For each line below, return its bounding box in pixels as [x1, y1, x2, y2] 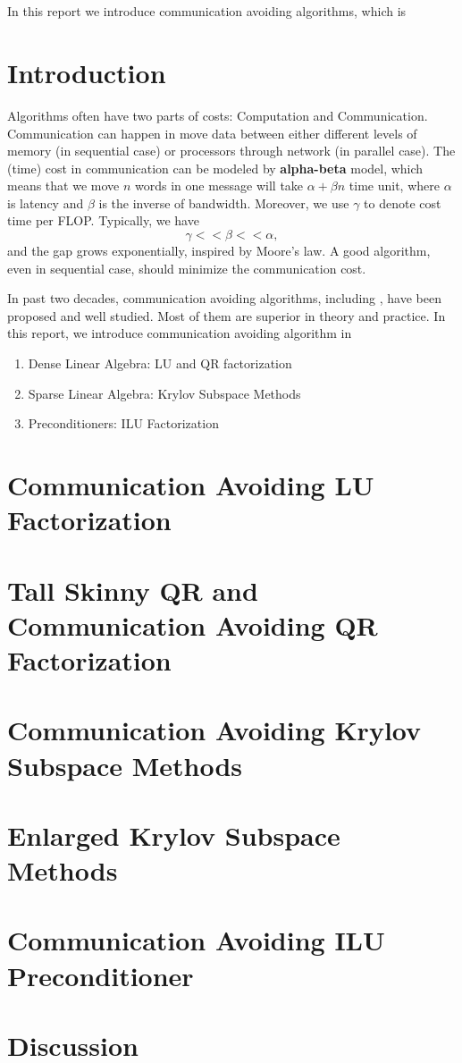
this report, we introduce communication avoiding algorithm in [7, 324, 352, 342]
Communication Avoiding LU [7, 467, 374, 502]
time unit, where [349, 176, 440, 195]
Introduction [7, 54, 166, 90]
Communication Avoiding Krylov [7, 712, 422, 748]
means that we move [7, 176, 120, 195]
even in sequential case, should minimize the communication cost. [7, 258, 366, 277]
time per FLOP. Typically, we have [7, 211, 199, 230]
